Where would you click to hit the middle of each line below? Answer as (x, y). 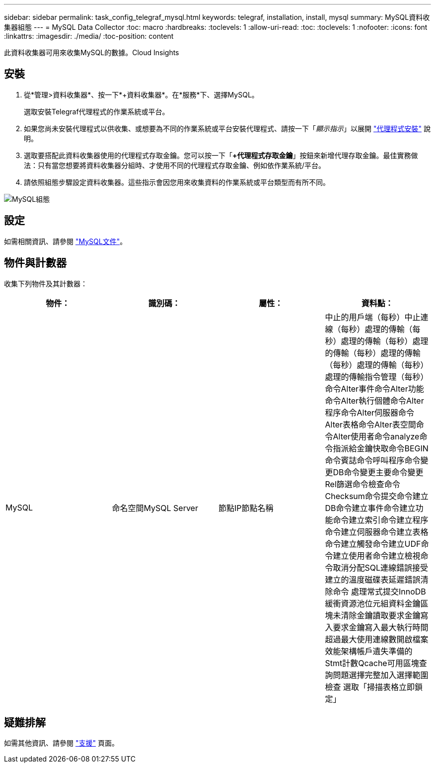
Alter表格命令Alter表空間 (370, 424)
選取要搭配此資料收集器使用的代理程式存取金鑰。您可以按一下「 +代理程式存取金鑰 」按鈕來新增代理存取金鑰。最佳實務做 (221, 155)
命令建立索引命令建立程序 (381, 520)
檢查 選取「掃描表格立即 (370, 687)
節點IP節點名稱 (246, 508)
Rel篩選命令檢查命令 (362, 484)
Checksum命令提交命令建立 (377, 496)
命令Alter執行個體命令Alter (374, 400)
